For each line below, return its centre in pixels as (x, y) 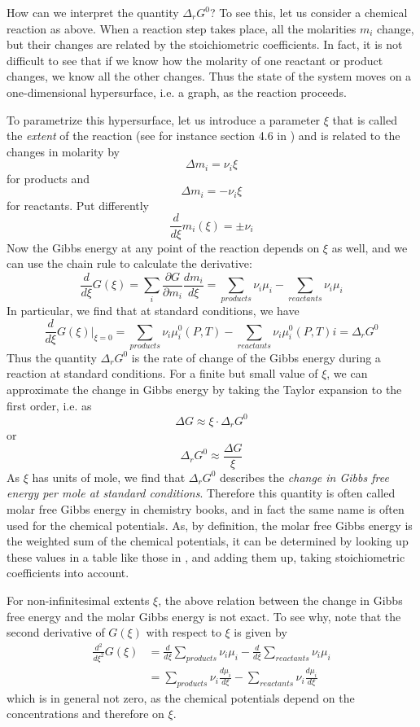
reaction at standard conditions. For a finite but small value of (162, 373)
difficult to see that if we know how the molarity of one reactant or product (195, 60)
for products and (48, 178)
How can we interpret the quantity (93, 12)
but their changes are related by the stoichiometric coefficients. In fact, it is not (205, 44)
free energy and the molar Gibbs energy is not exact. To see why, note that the (204, 616)
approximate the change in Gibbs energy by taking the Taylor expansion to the (204, 390)
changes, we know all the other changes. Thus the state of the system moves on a (209, 76)
